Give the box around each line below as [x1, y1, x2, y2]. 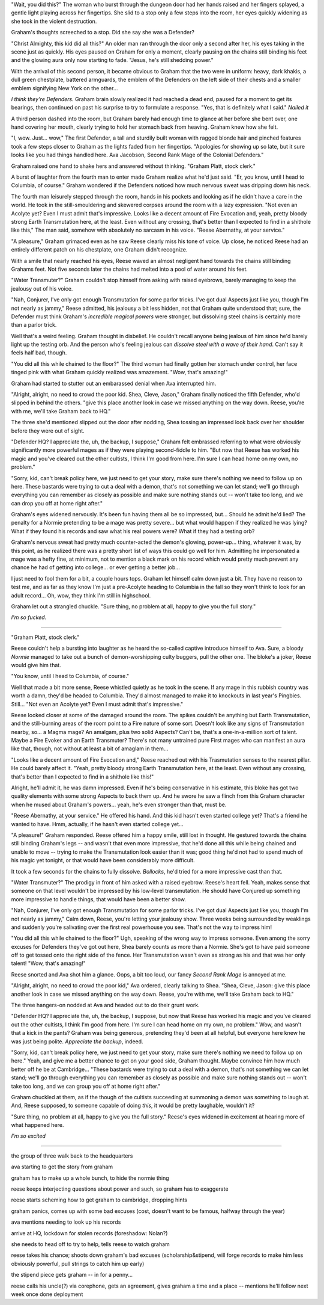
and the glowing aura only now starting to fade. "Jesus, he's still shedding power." [11, 57, 214, 64]
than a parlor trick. [11, 321, 57, 329]
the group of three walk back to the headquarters [11, 1152, 133, 1159]
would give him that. [11, 661, 61, 668]
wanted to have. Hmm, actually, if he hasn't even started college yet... [11, 820, 184, 827]
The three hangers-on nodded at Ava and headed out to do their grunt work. [11, 1002, 200, 1009]
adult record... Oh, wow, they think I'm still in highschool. [11, 591, 151, 599]
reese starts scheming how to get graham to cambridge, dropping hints [11, 1196, 188, 1203]
